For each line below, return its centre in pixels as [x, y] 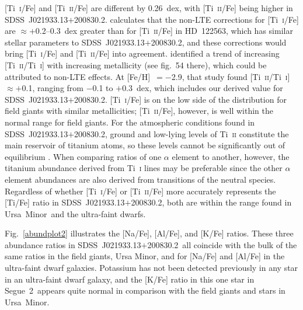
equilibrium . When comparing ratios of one [83, 156]
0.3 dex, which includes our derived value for [203, 88]
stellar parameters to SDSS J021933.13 [75, 42]
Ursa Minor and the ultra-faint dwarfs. [75, 213]
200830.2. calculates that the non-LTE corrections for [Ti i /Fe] [187, 19]
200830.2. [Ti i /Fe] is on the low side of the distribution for [180, 99]
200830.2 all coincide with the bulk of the [222, 244]
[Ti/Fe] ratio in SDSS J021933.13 [65, 202]
